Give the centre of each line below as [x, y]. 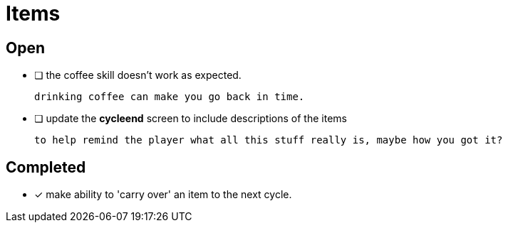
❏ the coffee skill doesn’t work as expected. [138, 75]
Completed [46, 167]
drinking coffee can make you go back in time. [170, 97]
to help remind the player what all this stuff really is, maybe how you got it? [269, 140]
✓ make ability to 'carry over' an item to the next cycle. [163, 195]
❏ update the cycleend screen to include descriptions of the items [191, 119]
